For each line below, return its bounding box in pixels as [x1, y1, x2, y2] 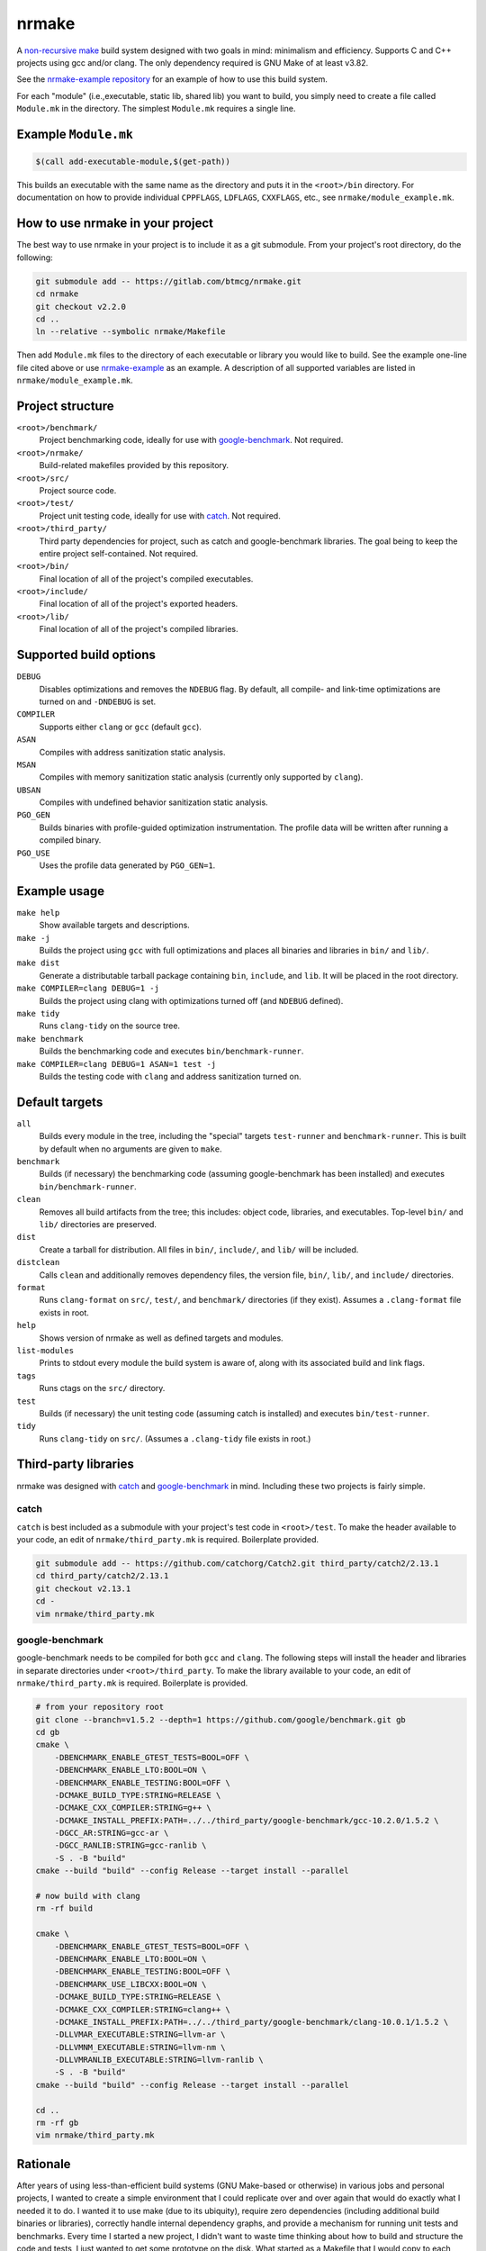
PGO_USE [16, 847, 51, 858]
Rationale [16, 2156, 71, 2172]
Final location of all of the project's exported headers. [39, 599, 238, 610]
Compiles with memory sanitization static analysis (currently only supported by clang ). [39, 772, 364, 782]
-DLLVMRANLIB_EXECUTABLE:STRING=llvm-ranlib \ [54, 2055, 265, 2066]
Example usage [16, 883, 105, 899]
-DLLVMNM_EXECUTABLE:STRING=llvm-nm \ [54, 2042, 226, 2052]
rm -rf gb [35, 2118, 79, 2129]
